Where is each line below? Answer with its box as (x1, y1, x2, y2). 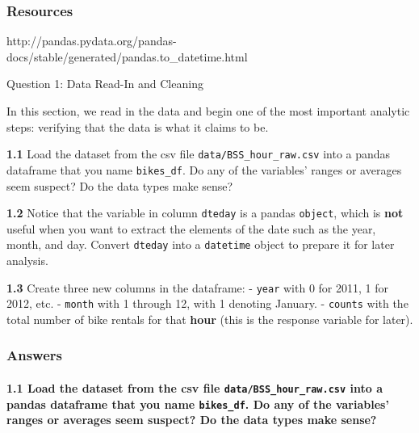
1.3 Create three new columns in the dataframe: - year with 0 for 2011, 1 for (6, 279, 388, 296)
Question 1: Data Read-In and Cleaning (6, 75, 203, 92)
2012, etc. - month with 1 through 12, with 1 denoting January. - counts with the (6, 295, 409, 312)
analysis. (6, 252, 48, 268)
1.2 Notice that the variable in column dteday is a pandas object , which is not (6, 204, 404, 221)
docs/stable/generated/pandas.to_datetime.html (6, 48, 248, 65)
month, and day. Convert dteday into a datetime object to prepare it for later (6, 236, 395, 253)
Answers (6, 345, 62, 365)
